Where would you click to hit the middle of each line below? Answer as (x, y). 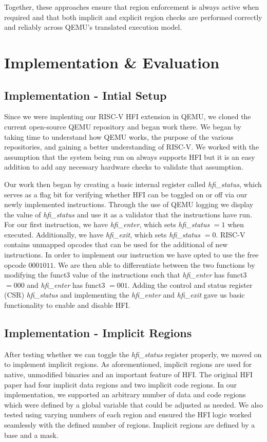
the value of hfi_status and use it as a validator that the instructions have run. (128, 214)
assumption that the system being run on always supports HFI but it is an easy (130, 156)
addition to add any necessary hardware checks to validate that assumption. (124, 167)
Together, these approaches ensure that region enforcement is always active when (132, 7)
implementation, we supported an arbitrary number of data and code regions (125, 394)
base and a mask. (31, 435)
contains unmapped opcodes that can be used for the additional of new (116, 244)
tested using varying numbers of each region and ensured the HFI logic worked (128, 415)
